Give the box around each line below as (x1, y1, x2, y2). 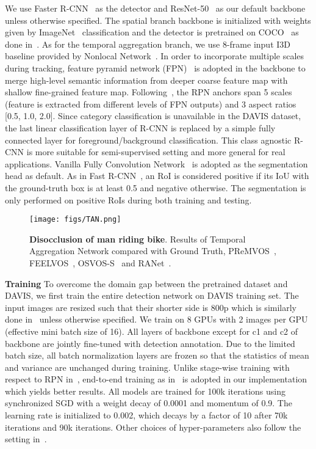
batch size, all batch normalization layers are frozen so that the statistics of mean (5, 349, 309, 362)
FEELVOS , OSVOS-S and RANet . (29, 256, 171, 269)
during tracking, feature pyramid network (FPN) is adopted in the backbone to (5, 61, 306, 74)
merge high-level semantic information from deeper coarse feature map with (5, 73, 288, 86)
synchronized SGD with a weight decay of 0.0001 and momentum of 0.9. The (5, 396, 292, 409)
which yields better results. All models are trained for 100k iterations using (5, 384, 285, 397)
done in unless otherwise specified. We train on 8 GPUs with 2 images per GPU (5, 313, 308, 326)
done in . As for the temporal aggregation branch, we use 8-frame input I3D (5, 37, 290, 50)
